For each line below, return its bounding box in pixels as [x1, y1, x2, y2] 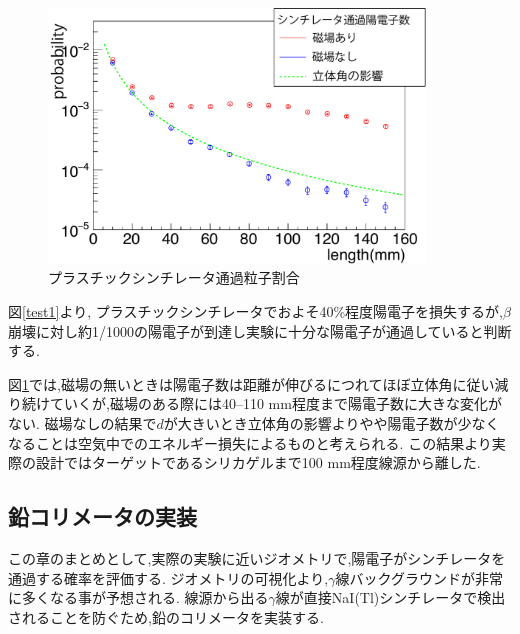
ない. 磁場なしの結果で [8, 412, 157, 433]
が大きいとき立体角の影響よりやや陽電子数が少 [163, 412, 472, 433]
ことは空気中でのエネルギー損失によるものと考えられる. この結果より [35, 432, 492, 453]
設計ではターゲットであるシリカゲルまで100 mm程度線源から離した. [35, 452, 481, 473]
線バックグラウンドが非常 [335, 567, 503, 588]
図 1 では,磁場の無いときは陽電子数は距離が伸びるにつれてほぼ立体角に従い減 [8, 373, 509, 394]
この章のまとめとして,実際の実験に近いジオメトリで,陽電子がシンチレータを [8, 547, 506, 568]
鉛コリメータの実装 [8, 501, 197, 532]
